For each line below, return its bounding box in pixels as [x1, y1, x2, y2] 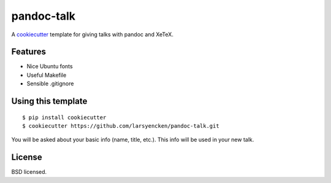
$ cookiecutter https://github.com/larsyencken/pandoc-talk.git [22, 123, 220, 130]
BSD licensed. [11, 168, 47, 176]
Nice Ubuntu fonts [26, 63, 73, 70]
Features [11, 47, 46, 57]
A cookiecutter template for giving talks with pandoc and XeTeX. [11, 31, 174, 38]
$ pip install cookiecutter [22, 114, 107, 121]
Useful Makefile [26, 71, 67, 79]
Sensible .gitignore [26, 80, 74, 87]
